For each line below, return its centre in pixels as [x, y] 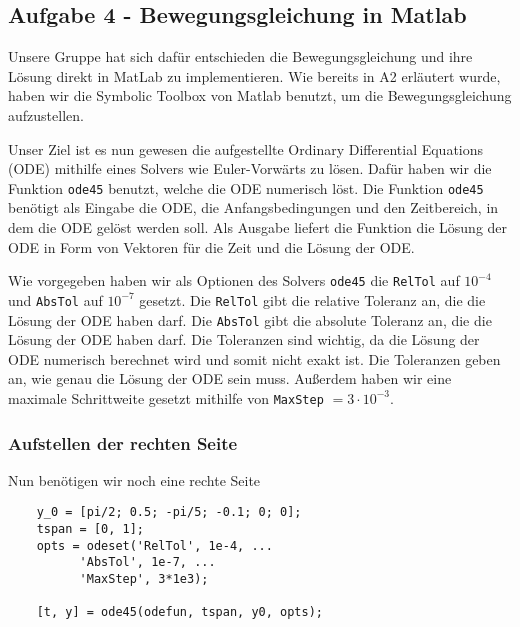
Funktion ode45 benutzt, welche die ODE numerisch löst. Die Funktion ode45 [246, 187]
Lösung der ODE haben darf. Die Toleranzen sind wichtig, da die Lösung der [244, 339]
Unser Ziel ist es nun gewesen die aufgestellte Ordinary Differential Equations [246, 148]
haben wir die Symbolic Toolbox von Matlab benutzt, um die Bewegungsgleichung [260, 95]
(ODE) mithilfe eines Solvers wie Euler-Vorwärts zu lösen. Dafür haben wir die [250, 168]
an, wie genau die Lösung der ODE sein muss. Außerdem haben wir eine [230, 378]
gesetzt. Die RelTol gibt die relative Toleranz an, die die [312, 299]
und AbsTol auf [55, 299]
